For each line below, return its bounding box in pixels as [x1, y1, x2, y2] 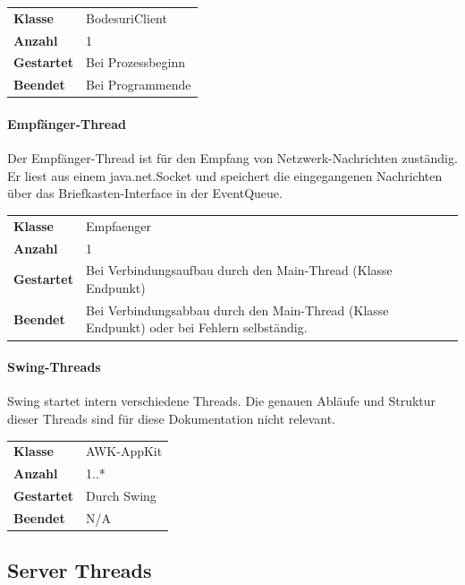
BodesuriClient [86, 8, 167, 27]
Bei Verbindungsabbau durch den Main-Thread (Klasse [86, 300, 389, 319]
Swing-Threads [7, 357, 101, 376]
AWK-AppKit [86, 442, 163, 460]
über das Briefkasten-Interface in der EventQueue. [7, 184, 283, 202]
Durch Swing [86, 486, 156, 504]
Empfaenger [86, 216, 151, 235]
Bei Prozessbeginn [86, 53, 186, 72]
